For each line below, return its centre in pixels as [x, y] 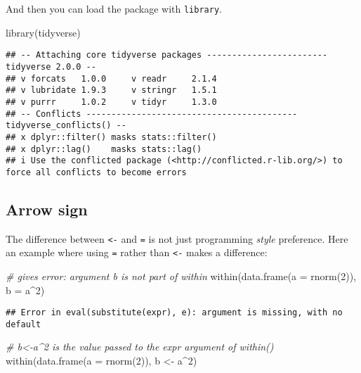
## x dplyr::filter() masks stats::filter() [111, 137]
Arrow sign [47, 209]
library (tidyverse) [43, 32]
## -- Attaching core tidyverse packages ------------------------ [167, 55]
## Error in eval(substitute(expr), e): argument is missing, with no [174, 313]
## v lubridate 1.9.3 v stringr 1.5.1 [111, 90]
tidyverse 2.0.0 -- [51, 67]
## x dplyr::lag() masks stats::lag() [104, 149]
